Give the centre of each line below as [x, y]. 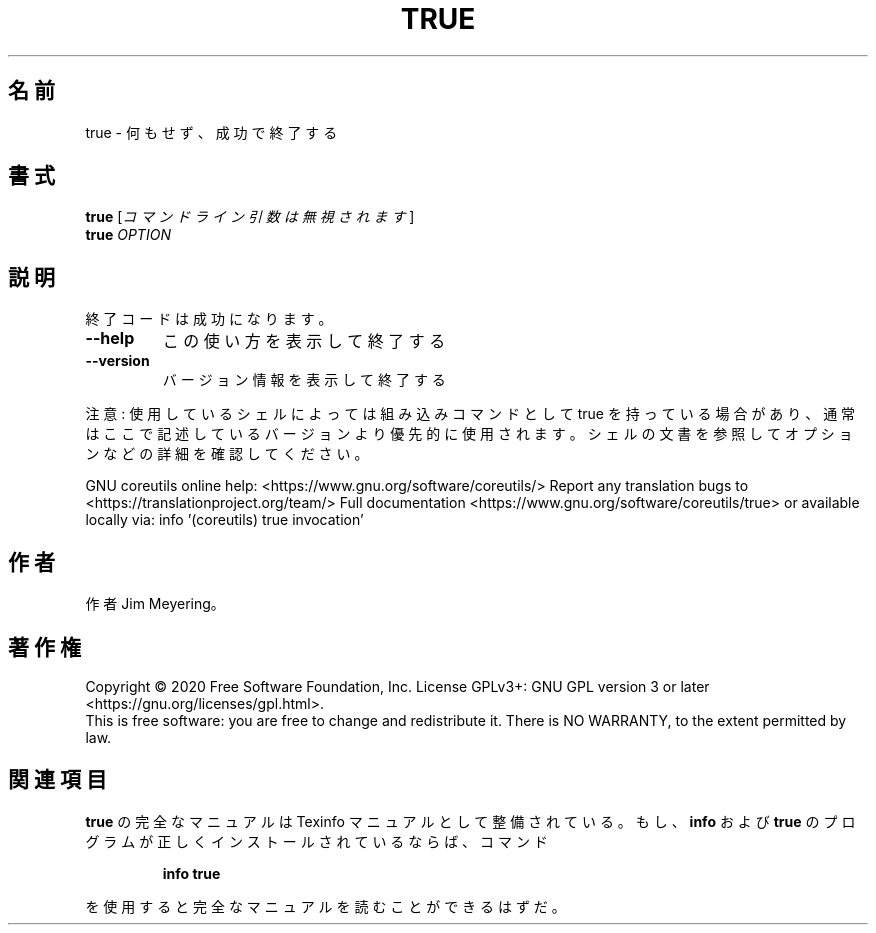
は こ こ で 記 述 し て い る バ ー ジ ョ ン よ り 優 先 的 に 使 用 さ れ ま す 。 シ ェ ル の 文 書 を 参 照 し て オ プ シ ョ [469, 434]
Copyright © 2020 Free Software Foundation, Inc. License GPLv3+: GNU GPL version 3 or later [397, 686]
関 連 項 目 [57, 780]
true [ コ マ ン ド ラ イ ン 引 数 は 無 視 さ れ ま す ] [250, 217]
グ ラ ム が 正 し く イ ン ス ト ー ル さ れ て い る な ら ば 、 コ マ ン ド [316, 841]
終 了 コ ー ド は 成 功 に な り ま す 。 [209, 319]
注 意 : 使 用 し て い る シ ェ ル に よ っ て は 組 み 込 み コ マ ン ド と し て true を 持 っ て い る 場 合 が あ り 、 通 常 [470, 414]
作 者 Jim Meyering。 [155, 604]
